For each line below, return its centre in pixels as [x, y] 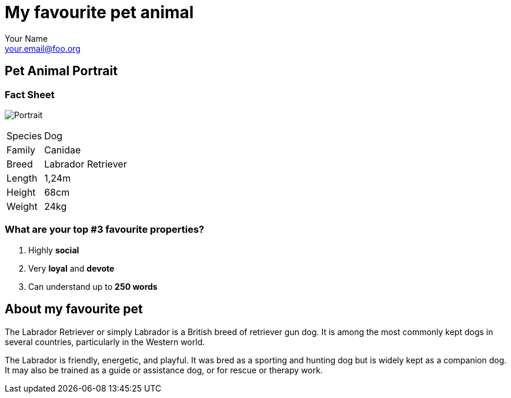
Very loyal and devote [71, 268]
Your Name [26, 38]
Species [24, 136]
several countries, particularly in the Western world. [105, 342]
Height [21, 192]
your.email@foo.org [43, 48]
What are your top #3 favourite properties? [105, 230]
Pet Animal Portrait [61, 71]
